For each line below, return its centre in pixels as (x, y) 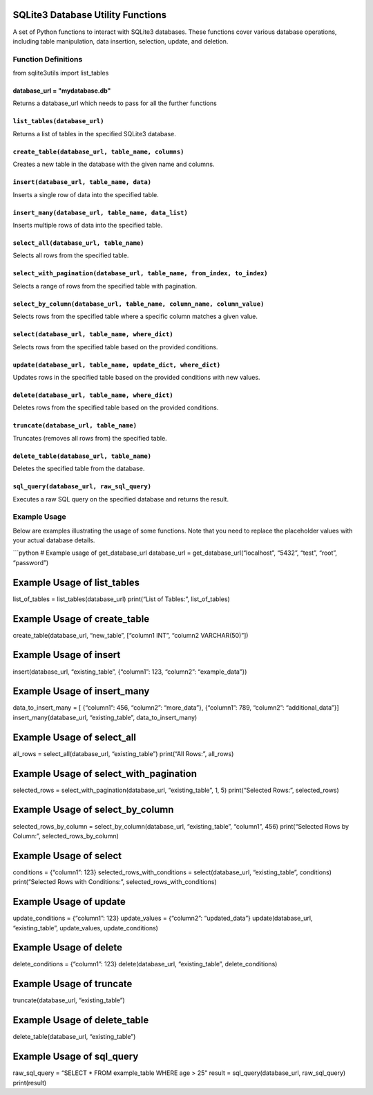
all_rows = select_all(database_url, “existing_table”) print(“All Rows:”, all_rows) (123, 753)
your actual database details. (54, 540)
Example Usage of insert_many (81, 691)
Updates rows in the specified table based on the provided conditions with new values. (136, 377)
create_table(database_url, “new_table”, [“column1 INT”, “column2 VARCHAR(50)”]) (131, 635)
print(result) (30, 1083)
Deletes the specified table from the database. (79, 469)
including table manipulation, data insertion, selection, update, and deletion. (121, 41)
